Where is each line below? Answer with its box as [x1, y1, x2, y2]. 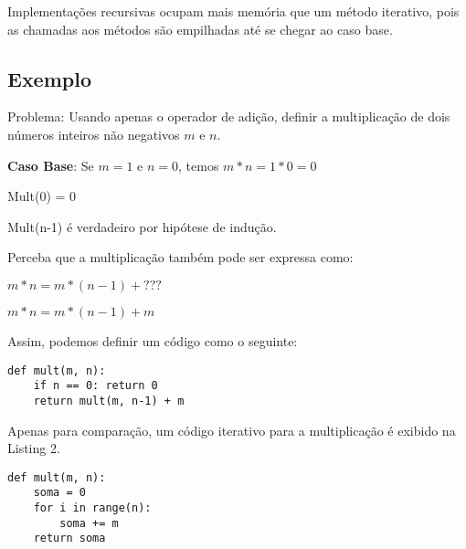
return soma [33, 532, 106, 545]
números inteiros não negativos [7, 124, 180, 143]
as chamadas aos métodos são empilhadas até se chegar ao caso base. [7, 19, 393, 38]
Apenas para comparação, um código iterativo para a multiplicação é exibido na [7, 420, 456, 439]
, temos [178, 155, 219, 174]
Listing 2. [7, 438, 60, 458]
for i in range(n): [33, 501, 152, 515]
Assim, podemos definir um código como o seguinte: [7, 331, 298, 350]
